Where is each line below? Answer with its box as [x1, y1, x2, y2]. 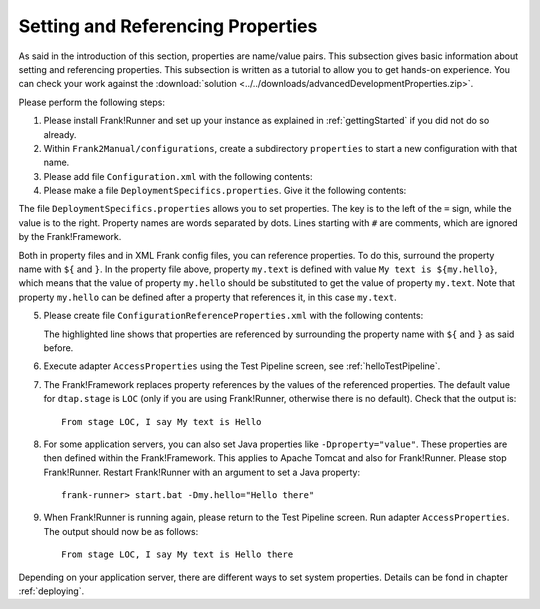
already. [43, 128, 77, 140]
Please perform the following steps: [18, 96, 165, 108]
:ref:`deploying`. [18, 585, 85, 597]
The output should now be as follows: [43, 525, 199, 537]
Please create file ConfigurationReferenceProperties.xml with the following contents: [43, 310, 424, 322]
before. [43, 341, 74, 354]
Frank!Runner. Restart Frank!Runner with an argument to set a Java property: [43, 466, 360, 478]
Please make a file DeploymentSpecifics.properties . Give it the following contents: [43, 185, 407, 197]
